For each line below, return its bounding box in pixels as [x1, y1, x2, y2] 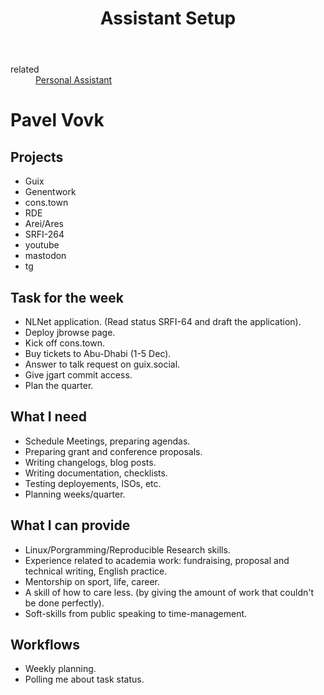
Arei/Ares [24, 218, 64, 230]
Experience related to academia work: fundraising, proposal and [24, 554, 290, 566]
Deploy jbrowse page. [24, 327, 116, 338]
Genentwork [24, 186, 77, 198]
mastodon [24, 250, 67, 262]
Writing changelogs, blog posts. [24, 456, 157, 468]
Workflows [10, 637, 80, 654]
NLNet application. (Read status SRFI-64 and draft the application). [24, 316, 302, 327]
